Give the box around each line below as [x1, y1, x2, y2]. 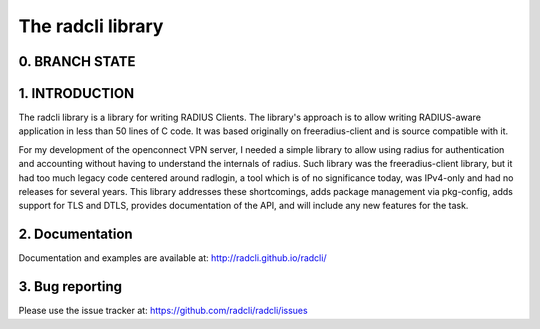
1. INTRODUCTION [18, 85, 135, 102]
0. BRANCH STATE [18, 53, 136, 70]
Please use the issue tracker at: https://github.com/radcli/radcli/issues [18, 305, 309, 317]
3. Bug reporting [18, 278, 123, 295]
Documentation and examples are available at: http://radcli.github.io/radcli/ [18, 252, 327, 264]
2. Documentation [18, 226, 134, 243]
